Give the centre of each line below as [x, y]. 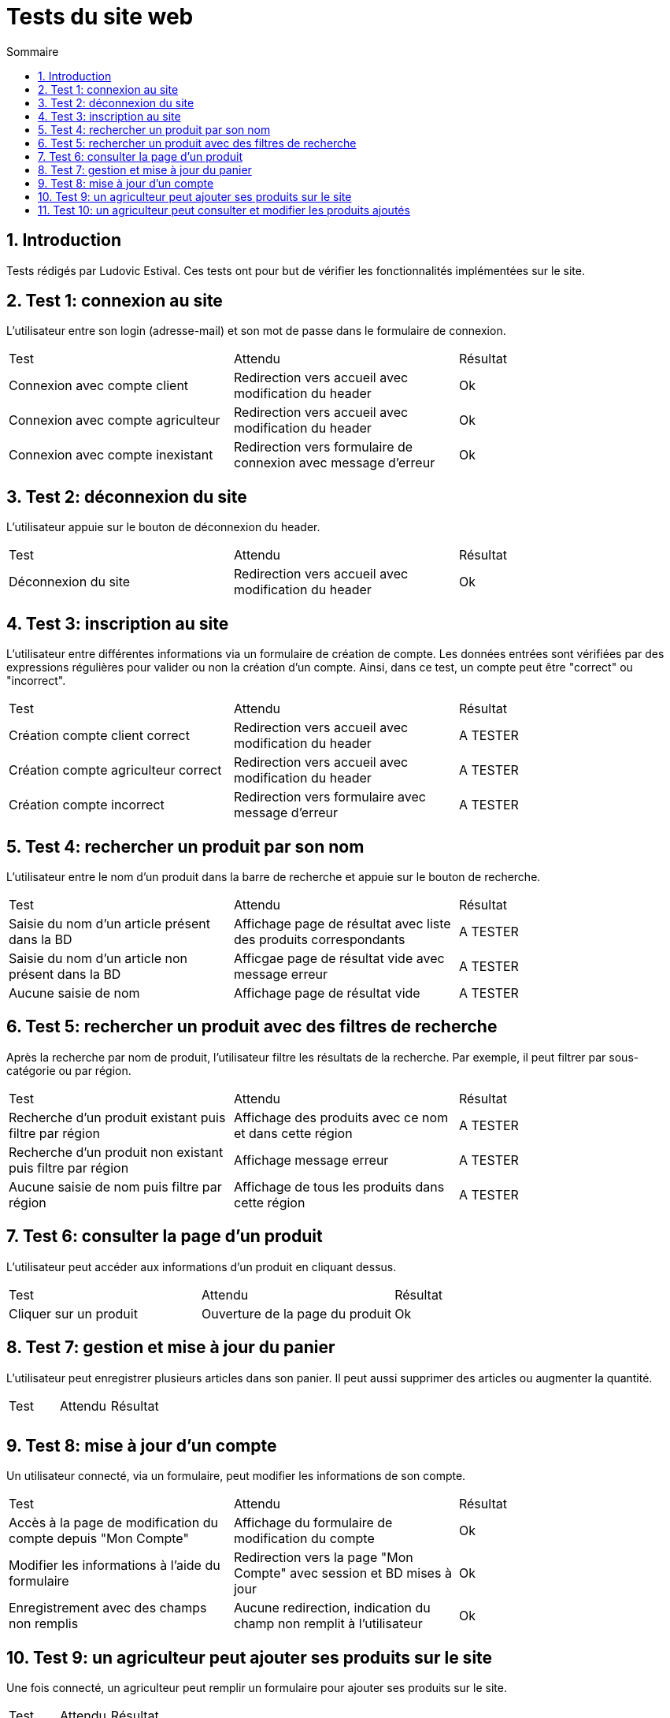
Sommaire [33, 51]
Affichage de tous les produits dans [339, 1186]
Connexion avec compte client [99, 386]
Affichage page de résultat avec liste [342, 923]
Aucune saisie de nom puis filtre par [115, 1186]
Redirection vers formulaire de [323, 447]
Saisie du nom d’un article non [98, 958]
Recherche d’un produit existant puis [117, 1117]
